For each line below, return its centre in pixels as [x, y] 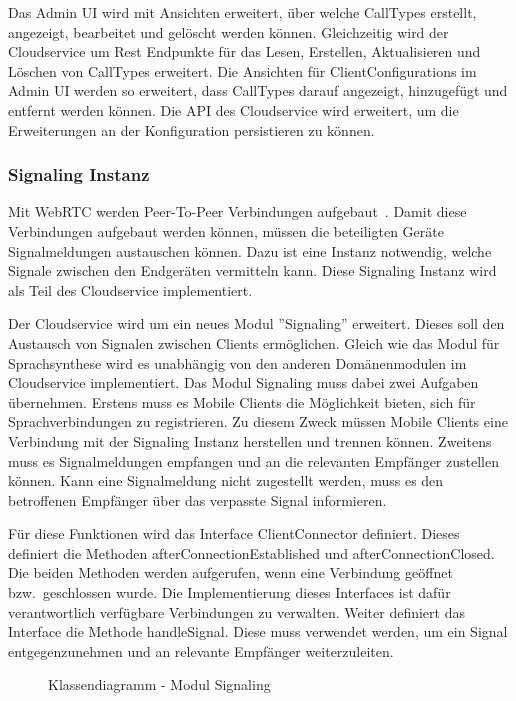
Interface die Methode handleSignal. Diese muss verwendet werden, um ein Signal [258, 631]
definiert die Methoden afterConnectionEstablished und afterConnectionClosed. [251, 552]
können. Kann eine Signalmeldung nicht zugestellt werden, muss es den [226, 480]
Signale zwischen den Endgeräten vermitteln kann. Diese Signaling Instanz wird [252, 270]
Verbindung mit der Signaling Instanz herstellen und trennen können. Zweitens [250, 440]
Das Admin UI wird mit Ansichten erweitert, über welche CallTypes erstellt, [242, 12]
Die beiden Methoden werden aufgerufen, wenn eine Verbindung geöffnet [230, 572]
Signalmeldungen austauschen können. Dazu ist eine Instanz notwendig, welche [250, 250]
